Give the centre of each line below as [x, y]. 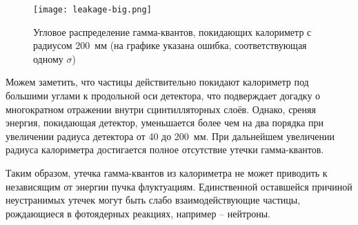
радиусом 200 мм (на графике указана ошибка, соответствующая [170, 45]
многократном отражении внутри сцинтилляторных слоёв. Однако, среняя [161, 109]
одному [48, 58]
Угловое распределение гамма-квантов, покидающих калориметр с [172, 31]
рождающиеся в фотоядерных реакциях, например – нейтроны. [138, 213]
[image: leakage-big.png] [92, 10]
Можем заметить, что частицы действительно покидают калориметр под [157, 82]
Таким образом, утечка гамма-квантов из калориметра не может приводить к [167, 173]
